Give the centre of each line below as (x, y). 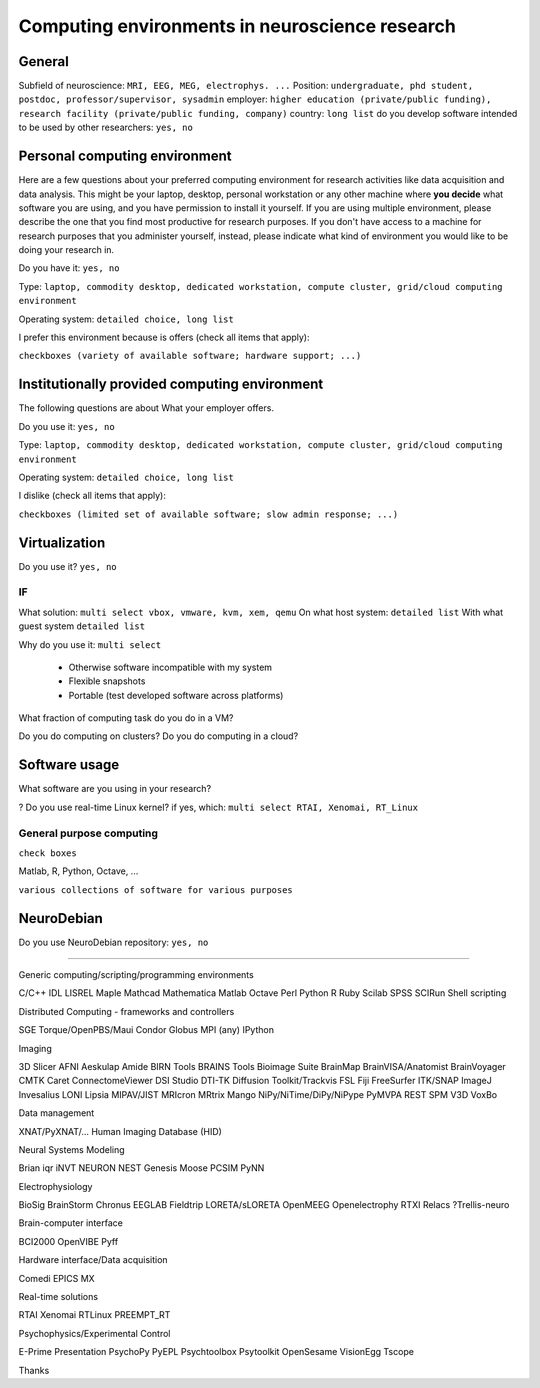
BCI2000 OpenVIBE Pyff (68, 1241)
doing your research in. (66, 250)
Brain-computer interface (71, 1223)
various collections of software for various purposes (156, 889)
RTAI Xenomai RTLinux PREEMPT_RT (94, 1315)
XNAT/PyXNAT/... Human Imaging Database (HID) (120, 1131)
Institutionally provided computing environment (171, 384)
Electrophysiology (55, 1186)
